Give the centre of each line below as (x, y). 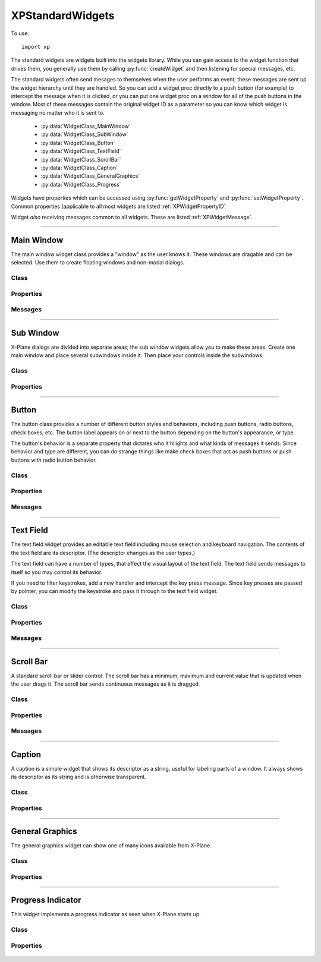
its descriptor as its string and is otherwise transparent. (79, 777)
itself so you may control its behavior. (57, 572)
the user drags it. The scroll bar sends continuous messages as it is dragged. (106, 684)
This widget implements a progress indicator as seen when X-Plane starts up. (106, 914)
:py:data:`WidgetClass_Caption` (79, 168)
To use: (20, 33)
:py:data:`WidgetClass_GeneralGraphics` (90, 176)
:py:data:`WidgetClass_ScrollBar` (81, 159)
